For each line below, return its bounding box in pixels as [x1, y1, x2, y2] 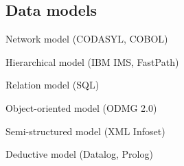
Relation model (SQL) [5, 78, 100, 92]
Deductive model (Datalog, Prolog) [5, 147, 153, 161]
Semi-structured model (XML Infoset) [5, 123, 165, 138]
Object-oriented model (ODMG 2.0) [5, 100, 157, 115]
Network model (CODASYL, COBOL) [5, 32, 168, 46]
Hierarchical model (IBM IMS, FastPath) [5, 54, 179, 69]
